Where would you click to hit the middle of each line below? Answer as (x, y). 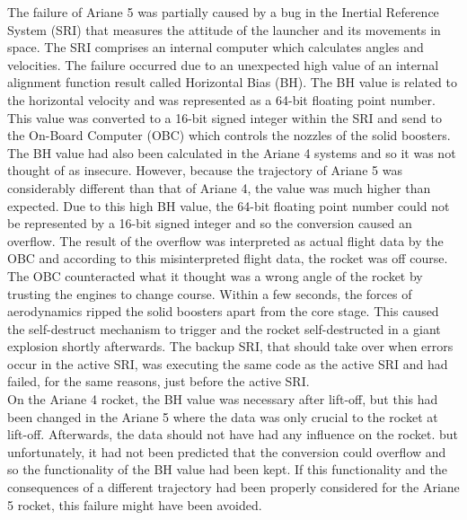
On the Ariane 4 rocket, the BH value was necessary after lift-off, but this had (223, 399)
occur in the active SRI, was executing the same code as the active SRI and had (228, 363)
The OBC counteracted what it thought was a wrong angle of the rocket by (215, 275)
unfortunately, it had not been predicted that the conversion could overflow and (227, 451)
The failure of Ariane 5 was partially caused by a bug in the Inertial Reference (223, 12)
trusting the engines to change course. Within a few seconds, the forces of (210, 293)
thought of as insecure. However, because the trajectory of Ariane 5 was (205, 170)
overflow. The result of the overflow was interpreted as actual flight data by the (225, 240)
